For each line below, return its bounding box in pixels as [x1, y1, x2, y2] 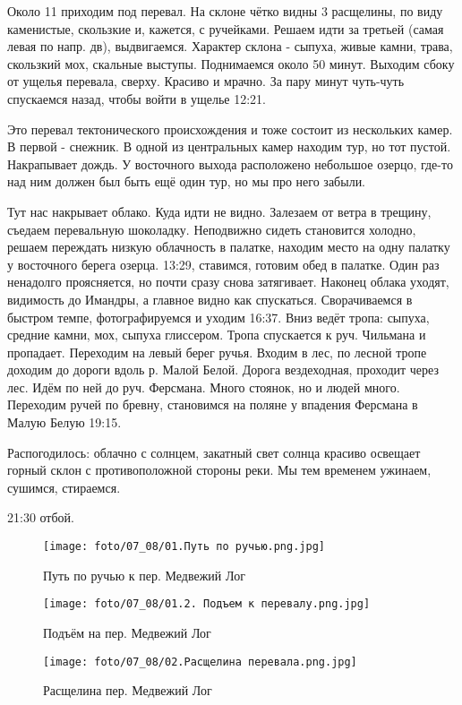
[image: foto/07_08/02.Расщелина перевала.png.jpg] [43, 655, 357, 668]
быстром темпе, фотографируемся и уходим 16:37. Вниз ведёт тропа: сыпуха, [7, 307, 430, 326]
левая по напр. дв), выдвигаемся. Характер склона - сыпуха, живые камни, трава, [7, 37, 453, 56]
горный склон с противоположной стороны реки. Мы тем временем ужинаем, [7, 460, 432, 479]
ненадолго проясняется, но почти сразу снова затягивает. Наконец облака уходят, [7, 272, 449, 291]
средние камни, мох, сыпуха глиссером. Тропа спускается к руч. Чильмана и [7, 325, 426, 344]
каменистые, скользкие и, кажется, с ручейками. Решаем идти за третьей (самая [7, 19, 444, 38]
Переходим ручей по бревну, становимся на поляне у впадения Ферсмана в [7, 395, 418, 414]
